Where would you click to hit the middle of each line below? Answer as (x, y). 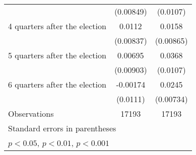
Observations (31, 113)
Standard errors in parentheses (62, 128)
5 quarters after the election (57, 55)
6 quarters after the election (57, 84)
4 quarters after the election (57, 26)
